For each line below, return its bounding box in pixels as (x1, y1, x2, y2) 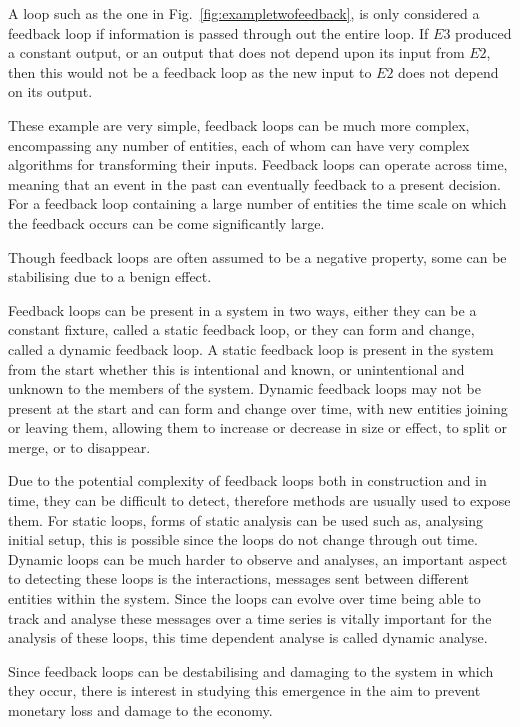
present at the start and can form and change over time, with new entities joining (8, 397, 508, 418)
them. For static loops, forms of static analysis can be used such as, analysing (8, 509, 484, 530)
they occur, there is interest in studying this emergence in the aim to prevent (8, 680, 481, 701)
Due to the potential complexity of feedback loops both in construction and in (8, 470, 487, 491)
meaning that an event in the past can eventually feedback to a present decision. (8, 173, 501, 194)
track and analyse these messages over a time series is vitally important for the (8, 607, 492, 628)
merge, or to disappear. (8, 436, 151, 457)
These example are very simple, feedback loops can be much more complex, (8, 114, 470, 135)
